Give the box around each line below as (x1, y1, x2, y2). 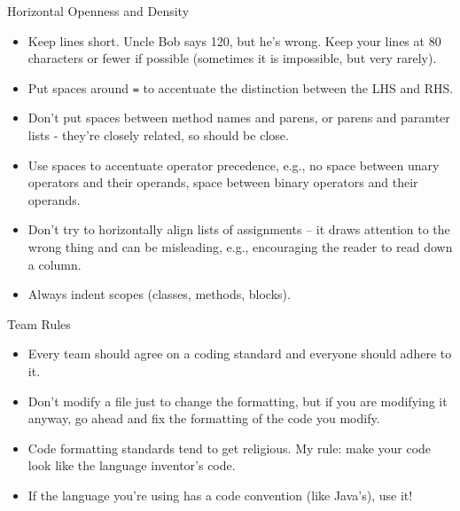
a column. (27, 255, 82, 273)
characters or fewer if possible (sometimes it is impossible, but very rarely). (27, 49, 437, 67)
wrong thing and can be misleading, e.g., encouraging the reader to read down (27, 238, 453, 255)
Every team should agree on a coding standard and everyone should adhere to (27, 344, 452, 363)
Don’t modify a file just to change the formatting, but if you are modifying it (27, 391, 448, 410)
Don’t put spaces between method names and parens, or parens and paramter (27, 108, 450, 127)
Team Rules (7, 314, 71, 333)
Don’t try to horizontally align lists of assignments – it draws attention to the (27, 220, 450, 239)
